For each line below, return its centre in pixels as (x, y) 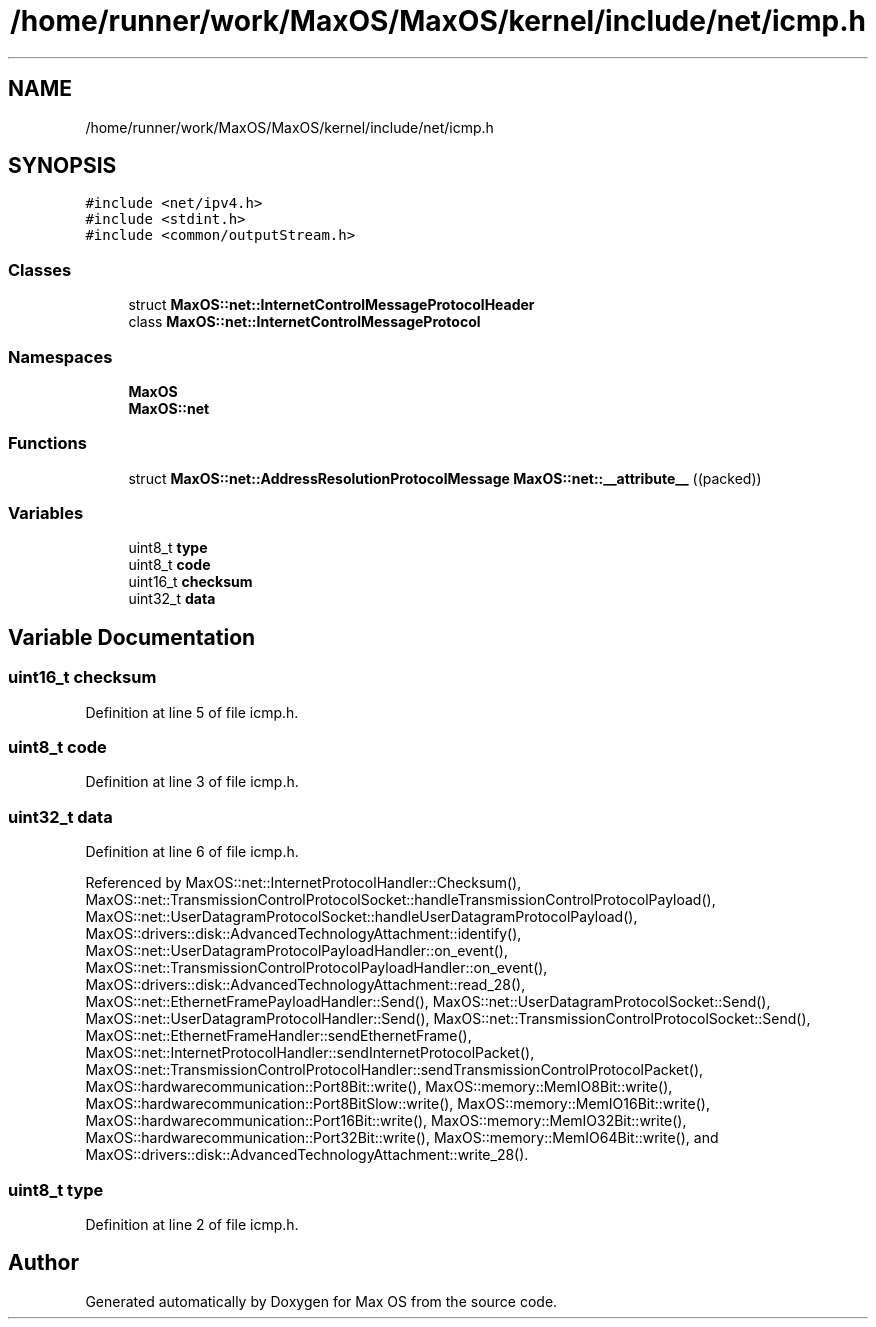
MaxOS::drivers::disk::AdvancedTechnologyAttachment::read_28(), (305, 985)
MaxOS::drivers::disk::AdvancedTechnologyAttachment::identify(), (303, 934)
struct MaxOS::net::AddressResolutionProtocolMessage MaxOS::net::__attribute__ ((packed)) (445, 478)
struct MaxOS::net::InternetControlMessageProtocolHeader (331, 305)
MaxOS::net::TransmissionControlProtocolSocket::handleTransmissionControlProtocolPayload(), (400, 900)
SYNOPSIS (62, 166)
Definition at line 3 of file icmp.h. (192, 782)
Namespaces (60, 356)
